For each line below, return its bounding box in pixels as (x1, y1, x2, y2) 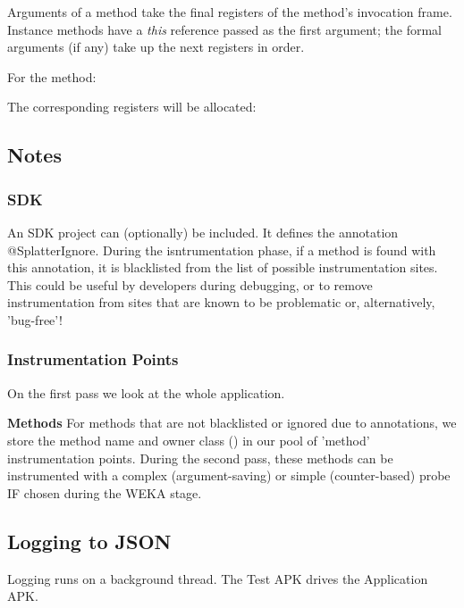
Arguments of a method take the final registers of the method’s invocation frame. (7, 3, 452, 21)
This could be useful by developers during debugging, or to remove (7, 275, 373, 294)
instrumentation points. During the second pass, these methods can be (7, 448, 393, 467)
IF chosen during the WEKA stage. (7, 483, 202, 502)
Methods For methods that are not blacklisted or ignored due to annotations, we (7, 413, 457, 432)
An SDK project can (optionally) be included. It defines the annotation (7, 222, 399, 241)
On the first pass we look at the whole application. (7, 383, 285, 402)
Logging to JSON (7, 527, 172, 554)
